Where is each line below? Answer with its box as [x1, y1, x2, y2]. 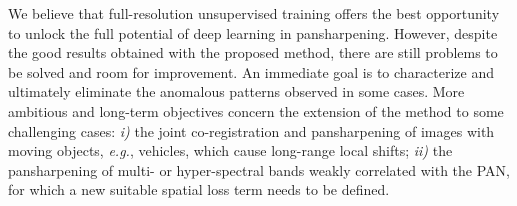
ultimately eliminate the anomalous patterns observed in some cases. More [8, 81, 465, 102]
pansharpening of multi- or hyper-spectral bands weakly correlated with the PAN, [8, 159, 510, 180]
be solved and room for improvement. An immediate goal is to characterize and [8, 61, 495, 82]
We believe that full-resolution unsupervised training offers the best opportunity [8, 3, 500, 23]
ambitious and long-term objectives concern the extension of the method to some [8, 100, 504, 121]
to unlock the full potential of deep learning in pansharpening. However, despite [8, 22, 498, 43]
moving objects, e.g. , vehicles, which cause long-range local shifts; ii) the [8, 140, 453, 161]
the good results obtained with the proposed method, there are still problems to [8, 42, 498, 63]
